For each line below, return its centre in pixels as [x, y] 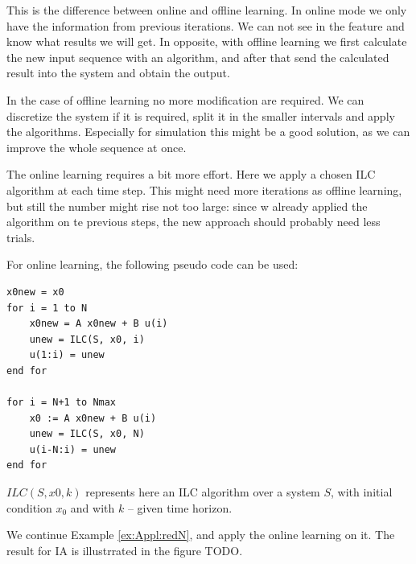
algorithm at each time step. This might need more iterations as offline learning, [204, 189]
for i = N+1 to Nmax [62, 403]
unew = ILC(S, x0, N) [87, 434]
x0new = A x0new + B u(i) [99, 324]
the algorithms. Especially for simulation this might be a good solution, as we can [208, 132]
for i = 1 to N [47, 308]
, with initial [362, 492]
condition [29, 507]
